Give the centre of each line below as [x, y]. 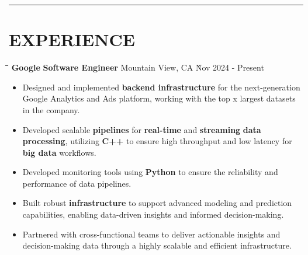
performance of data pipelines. [77, 183]
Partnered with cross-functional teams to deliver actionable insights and [151, 234]
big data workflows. [59, 152]
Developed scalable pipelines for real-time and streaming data [142, 129]
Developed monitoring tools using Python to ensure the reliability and [150, 172]
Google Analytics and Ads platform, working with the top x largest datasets [159, 98]
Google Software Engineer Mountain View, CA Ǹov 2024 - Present [138, 67]
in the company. [51, 109]
